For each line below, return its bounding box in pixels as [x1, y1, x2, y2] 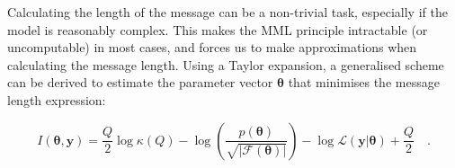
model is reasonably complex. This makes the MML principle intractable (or [7, 20, 428, 39]
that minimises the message [288, 73, 440, 92]
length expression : [7, 90, 106, 109]
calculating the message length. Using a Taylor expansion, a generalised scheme [7, 55, 444, 74]
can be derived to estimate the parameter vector [7, 73, 273, 92]
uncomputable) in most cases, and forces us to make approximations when [7, 38, 417, 57]
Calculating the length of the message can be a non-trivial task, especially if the [7, 3, 448, 21]
